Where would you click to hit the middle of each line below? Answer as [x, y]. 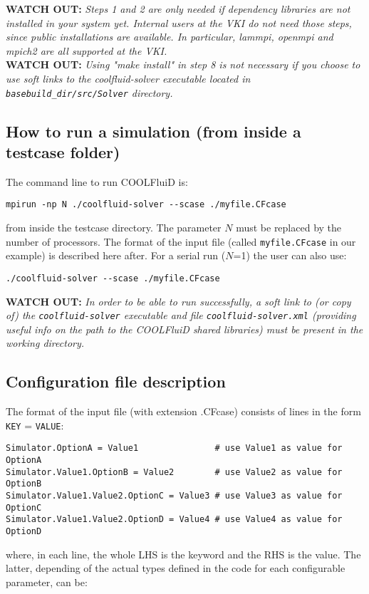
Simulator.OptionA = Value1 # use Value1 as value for [174, 448]
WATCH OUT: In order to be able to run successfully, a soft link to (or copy [178, 301]
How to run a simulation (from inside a [154, 131]
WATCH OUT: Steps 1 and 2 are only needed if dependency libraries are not [178, 9]
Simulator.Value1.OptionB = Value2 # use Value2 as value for [174, 472]
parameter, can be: [47, 582]
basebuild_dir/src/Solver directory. [89, 92]
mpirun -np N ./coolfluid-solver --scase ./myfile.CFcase [146, 205]
